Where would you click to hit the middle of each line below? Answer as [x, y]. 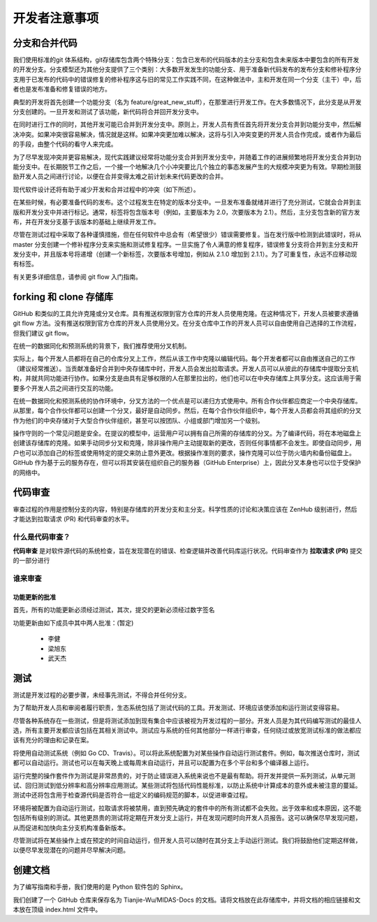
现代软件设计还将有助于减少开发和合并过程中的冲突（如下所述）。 [106, 189]
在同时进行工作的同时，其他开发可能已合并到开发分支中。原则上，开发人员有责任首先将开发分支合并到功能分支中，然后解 [187, 124]
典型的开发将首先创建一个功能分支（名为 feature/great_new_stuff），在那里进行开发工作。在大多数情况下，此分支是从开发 [187, 102]
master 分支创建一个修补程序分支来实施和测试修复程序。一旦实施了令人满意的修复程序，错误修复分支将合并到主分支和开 [186, 244]
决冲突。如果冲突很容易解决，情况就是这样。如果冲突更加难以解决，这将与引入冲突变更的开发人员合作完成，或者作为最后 [187, 134]
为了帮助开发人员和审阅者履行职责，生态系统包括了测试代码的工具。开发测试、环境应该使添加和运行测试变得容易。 [178, 708]
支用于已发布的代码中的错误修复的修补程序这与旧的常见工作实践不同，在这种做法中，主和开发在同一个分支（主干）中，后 [187, 79]
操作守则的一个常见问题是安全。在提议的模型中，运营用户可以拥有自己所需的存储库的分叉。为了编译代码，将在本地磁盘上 [187, 433]
